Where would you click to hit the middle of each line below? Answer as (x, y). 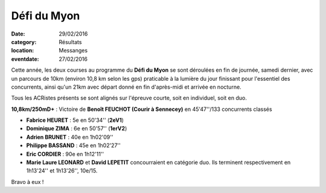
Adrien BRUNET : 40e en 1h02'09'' (70, 137)
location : (23, 51)
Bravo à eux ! (27, 182)
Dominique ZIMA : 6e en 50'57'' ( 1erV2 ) (77, 128)
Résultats (70, 42)
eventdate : (25, 59)
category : (24, 42)
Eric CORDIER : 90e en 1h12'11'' (65, 154)
